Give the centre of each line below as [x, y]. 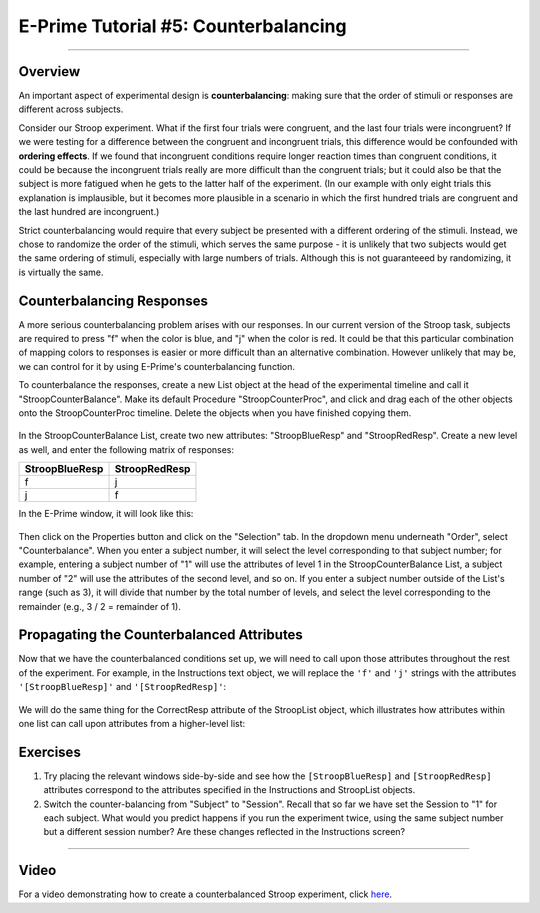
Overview [49, 71]
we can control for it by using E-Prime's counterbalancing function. [156, 366]
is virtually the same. [61, 272]
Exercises [50, 751]
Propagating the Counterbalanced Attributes [161, 635]
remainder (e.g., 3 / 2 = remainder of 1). [100, 606]
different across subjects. [71, 109]
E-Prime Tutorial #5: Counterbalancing [182, 26]
